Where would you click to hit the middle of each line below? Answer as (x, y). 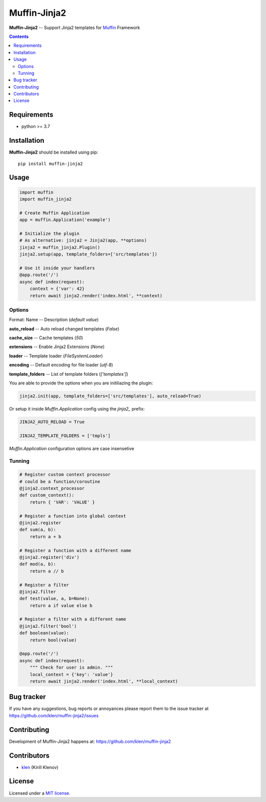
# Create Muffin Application (55, 213)
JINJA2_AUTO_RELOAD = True (52, 422)
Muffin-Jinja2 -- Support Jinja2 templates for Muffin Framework (75, 28)
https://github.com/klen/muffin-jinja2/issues (54, 715)
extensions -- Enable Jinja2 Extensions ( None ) (57, 347)
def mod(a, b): (38, 564)
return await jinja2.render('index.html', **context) (96, 296)
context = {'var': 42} (57, 289)
